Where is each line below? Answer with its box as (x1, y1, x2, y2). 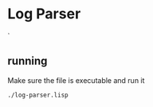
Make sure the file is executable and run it (7, 75, 145, 85)
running (7, 54, 48, 68)
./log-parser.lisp (7, 91, 69, 99)
